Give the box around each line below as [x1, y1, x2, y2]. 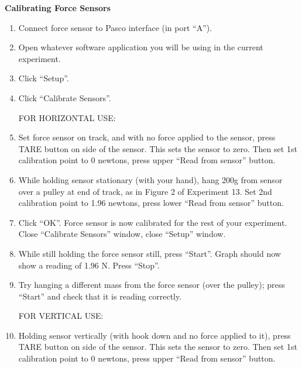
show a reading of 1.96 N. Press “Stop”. [18, 259, 160, 271]
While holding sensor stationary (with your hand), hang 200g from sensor [18, 173, 283, 185]
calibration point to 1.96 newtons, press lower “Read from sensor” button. [18, 197, 284, 209]
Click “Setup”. [18, 72, 69, 84]
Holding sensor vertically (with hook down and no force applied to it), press [18, 329, 291, 341]
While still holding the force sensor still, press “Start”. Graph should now [18, 247, 281, 259]
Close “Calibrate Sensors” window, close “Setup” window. [18, 228, 226, 240]
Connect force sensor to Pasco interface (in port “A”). [18, 21, 212, 33]
